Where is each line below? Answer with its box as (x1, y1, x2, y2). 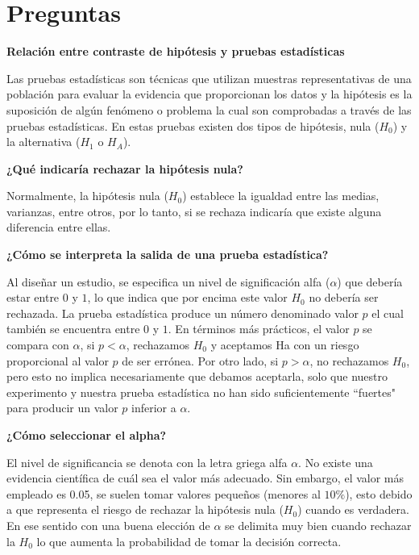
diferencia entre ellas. (6, 219, 111, 236)
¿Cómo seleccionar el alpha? (6, 427, 167, 443)
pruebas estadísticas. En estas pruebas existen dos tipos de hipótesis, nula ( (6, 117, 380, 134)
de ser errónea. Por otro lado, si (122, 352, 279, 369)
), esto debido (345, 485, 413, 502)
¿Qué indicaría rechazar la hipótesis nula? (6, 160, 243, 177)
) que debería (337, 273, 403, 290)
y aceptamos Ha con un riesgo (210, 336, 359, 353)
